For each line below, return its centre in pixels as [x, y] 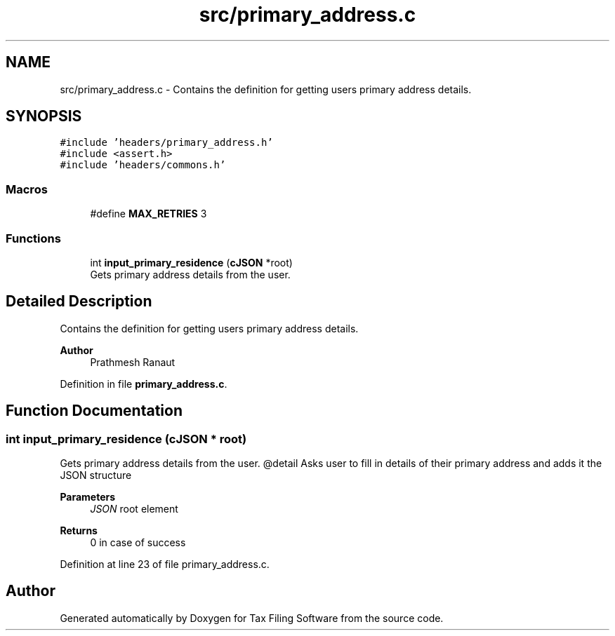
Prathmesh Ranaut [133, 362]
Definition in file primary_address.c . [144, 384]
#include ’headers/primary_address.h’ [166, 143]
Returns [79, 530]
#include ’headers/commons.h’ [143, 165]
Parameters [88, 497]
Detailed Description [79, 302]
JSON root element [134, 509]
